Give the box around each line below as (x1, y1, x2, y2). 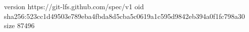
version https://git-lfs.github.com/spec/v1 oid (4, 1, 144, 11)
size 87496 (4, 20, 35, 31)
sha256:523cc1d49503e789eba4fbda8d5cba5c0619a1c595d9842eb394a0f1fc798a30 (4, 11, 245, 21)
